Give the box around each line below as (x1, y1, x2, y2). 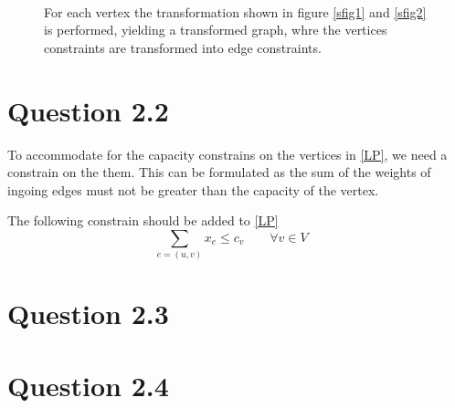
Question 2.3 (7, 295, 169, 332)
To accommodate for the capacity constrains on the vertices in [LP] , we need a (7, 144, 448, 163)
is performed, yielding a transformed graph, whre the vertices (44, 20, 387, 39)
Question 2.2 (7, 91, 169, 129)
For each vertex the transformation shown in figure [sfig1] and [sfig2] (44, 2, 427, 21)
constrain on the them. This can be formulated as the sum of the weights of (7, 162, 431, 182)
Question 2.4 (7, 366, 169, 403)
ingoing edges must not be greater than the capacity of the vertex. (7, 180, 379, 199)
